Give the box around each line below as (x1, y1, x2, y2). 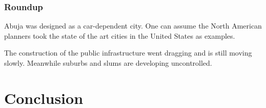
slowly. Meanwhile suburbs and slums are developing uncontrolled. (4, 58, 212, 68)
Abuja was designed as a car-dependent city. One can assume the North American (4, 20, 262, 31)
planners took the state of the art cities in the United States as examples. (4, 30, 235, 41)
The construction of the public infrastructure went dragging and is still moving (4, 47, 252, 58)
